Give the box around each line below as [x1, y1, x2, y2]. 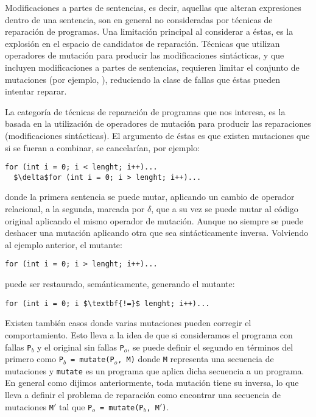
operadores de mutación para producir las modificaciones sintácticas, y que [5, 49, 284, 62]
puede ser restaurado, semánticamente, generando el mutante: [5, 277, 235, 290]
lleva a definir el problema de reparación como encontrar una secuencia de [5, 388, 281, 401]
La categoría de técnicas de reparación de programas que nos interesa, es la [5, 105, 286, 118]
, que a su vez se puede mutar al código [151, 202, 298, 215]
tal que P [58, 400, 93, 413]
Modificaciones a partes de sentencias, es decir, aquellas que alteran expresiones [5, 1, 301, 13]
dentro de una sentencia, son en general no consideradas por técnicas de [5, 13, 273, 26]
